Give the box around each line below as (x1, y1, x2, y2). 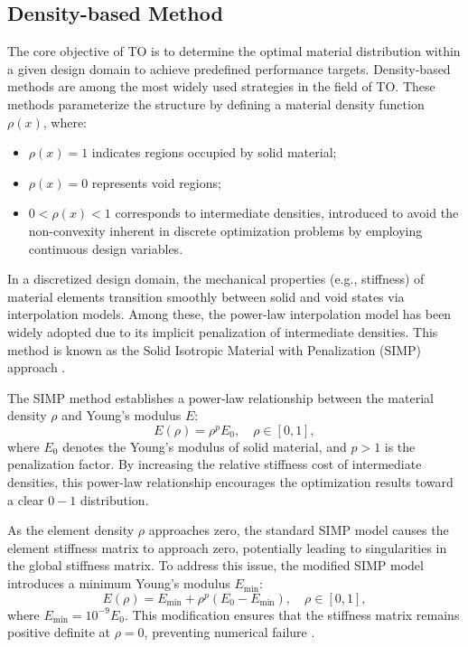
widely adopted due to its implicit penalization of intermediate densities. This (7, 322, 438, 341)
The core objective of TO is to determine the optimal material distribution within (7, 42, 461, 61)
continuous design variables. (28, 239, 183, 258)
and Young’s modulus (61, 406, 182, 425)
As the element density (7, 520, 135, 539)
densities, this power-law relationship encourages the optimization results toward (7, 473, 454, 492)
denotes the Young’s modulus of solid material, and (62, 436, 347, 455)
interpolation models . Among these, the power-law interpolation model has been (7, 305, 452, 323)
